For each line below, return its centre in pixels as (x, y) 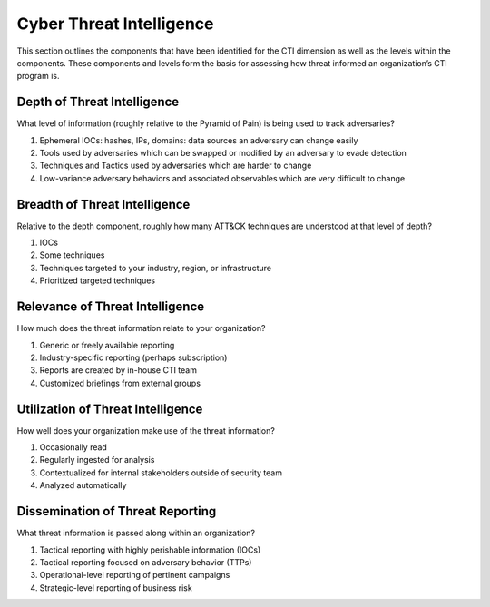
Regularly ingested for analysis (97, 460)
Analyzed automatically (83, 485)
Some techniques (72, 255)
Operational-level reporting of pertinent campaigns (135, 575)
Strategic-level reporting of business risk (116, 587)
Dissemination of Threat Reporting (117, 511)
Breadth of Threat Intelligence (103, 204)
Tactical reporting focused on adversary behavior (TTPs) (146, 562)
